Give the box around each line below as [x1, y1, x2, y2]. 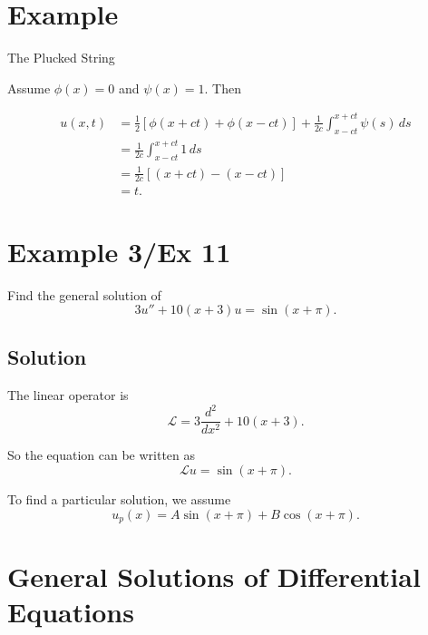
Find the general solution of [7, 285, 161, 304]
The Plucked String [7, 48, 115, 67]
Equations [7, 593, 134, 630]
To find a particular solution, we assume [7, 490, 231, 509]
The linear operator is [7, 386, 129, 405]
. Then [204, 78, 241, 97]
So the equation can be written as [7, 445, 196, 464]
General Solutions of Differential [7, 558, 421, 595]
